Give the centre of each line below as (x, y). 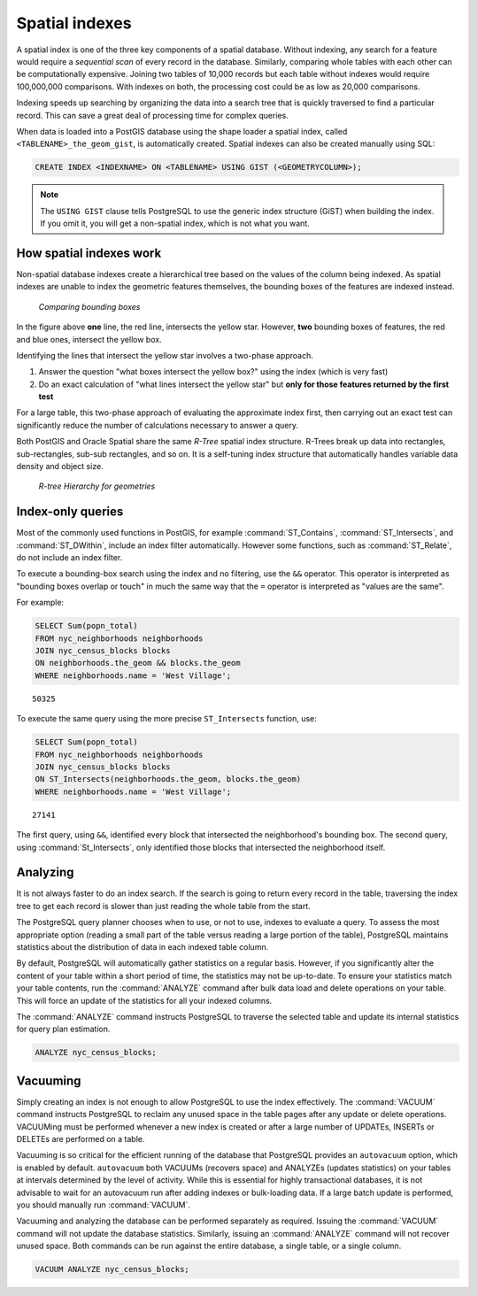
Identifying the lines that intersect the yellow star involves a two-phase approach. (165, 355)
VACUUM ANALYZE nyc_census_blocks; (112, 1269)
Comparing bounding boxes (89, 306)
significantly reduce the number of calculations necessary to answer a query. (157, 425)
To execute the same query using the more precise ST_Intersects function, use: (167, 719)
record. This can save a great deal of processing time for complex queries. (153, 115)
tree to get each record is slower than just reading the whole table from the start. (164, 906)
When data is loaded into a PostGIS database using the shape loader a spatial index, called (182, 131)
